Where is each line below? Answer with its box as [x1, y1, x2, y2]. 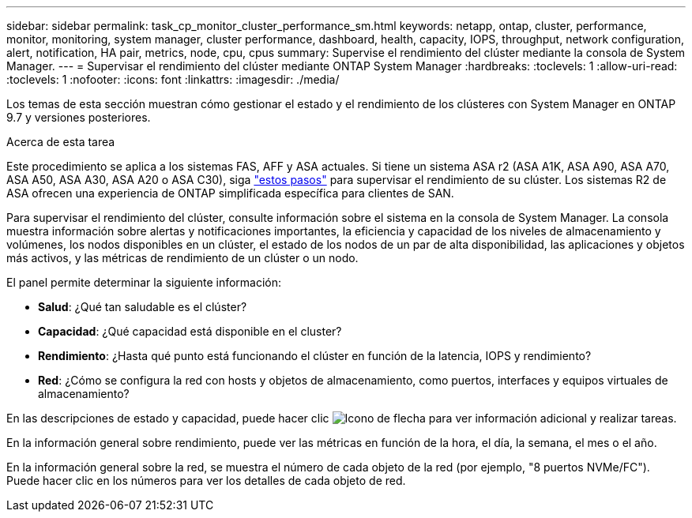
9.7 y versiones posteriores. [6, 111, 151, 124]
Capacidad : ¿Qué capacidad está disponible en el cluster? [38, 325, 342, 338]
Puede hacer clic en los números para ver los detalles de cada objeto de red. [6, 474, 406, 487]
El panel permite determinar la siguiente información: [6, 276, 282, 289]
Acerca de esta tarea [6, 135, 115, 148]
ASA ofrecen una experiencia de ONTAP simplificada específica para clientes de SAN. [6, 186, 454, 200]
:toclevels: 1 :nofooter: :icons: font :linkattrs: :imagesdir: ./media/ [6, 73, 340, 86]
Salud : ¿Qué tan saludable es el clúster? [38, 300, 247, 313]
